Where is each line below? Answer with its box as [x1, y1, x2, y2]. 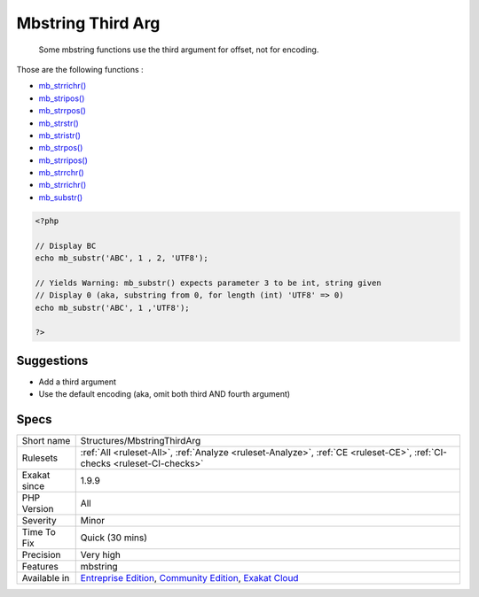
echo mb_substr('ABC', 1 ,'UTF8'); [35, 302, 190, 313]
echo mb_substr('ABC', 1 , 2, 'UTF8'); [35, 253, 208, 263]
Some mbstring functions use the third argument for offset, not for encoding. [38, 44, 319, 55]
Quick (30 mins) [80, 531, 148, 544]
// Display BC [35, 240, 97, 251]
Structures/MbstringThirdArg [80, 435, 201, 447]
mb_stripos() [38, 93, 85, 104]
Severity [21, 515, 57, 527]
